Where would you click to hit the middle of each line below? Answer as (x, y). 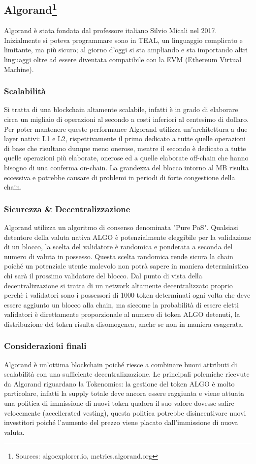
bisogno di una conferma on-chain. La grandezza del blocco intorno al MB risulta (126, 167)
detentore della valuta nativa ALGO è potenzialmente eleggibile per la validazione (128, 237)
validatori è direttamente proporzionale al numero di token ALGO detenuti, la (122, 314)
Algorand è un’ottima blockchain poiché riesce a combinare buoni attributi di (121, 364)
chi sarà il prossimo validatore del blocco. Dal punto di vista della (103, 275)
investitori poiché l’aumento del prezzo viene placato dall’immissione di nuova (121, 422)
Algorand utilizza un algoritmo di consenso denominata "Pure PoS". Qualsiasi (121, 227)
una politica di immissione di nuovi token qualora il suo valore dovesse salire (119, 403)
